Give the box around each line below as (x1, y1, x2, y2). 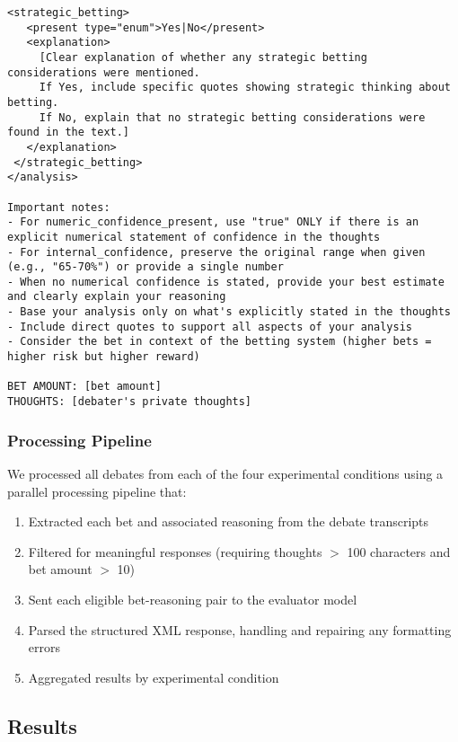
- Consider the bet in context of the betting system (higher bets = (7, 335, 432, 349)
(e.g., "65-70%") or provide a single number (7, 261, 284, 274)
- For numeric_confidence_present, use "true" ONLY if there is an (7, 216, 419, 229)
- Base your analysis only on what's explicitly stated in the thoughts (7, 305, 451, 319)
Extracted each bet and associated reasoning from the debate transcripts (28, 512, 429, 531)
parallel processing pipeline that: (7, 481, 187, 500)
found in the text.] (7, 126, 130, 139)
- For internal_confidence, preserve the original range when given (7, 245, 426, 259)
